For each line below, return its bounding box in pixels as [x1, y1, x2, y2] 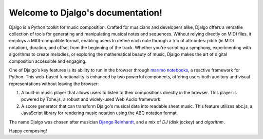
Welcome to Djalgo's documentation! [9, 7, 163, 18]
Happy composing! [9, 128, 47, 134]
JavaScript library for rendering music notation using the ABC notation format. [21, 110, 178, 116]
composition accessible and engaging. [9, 58, 87, 64]
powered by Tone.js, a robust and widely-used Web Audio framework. [21, 96, 162, 102]
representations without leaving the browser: [9, 81, 99, 87]
